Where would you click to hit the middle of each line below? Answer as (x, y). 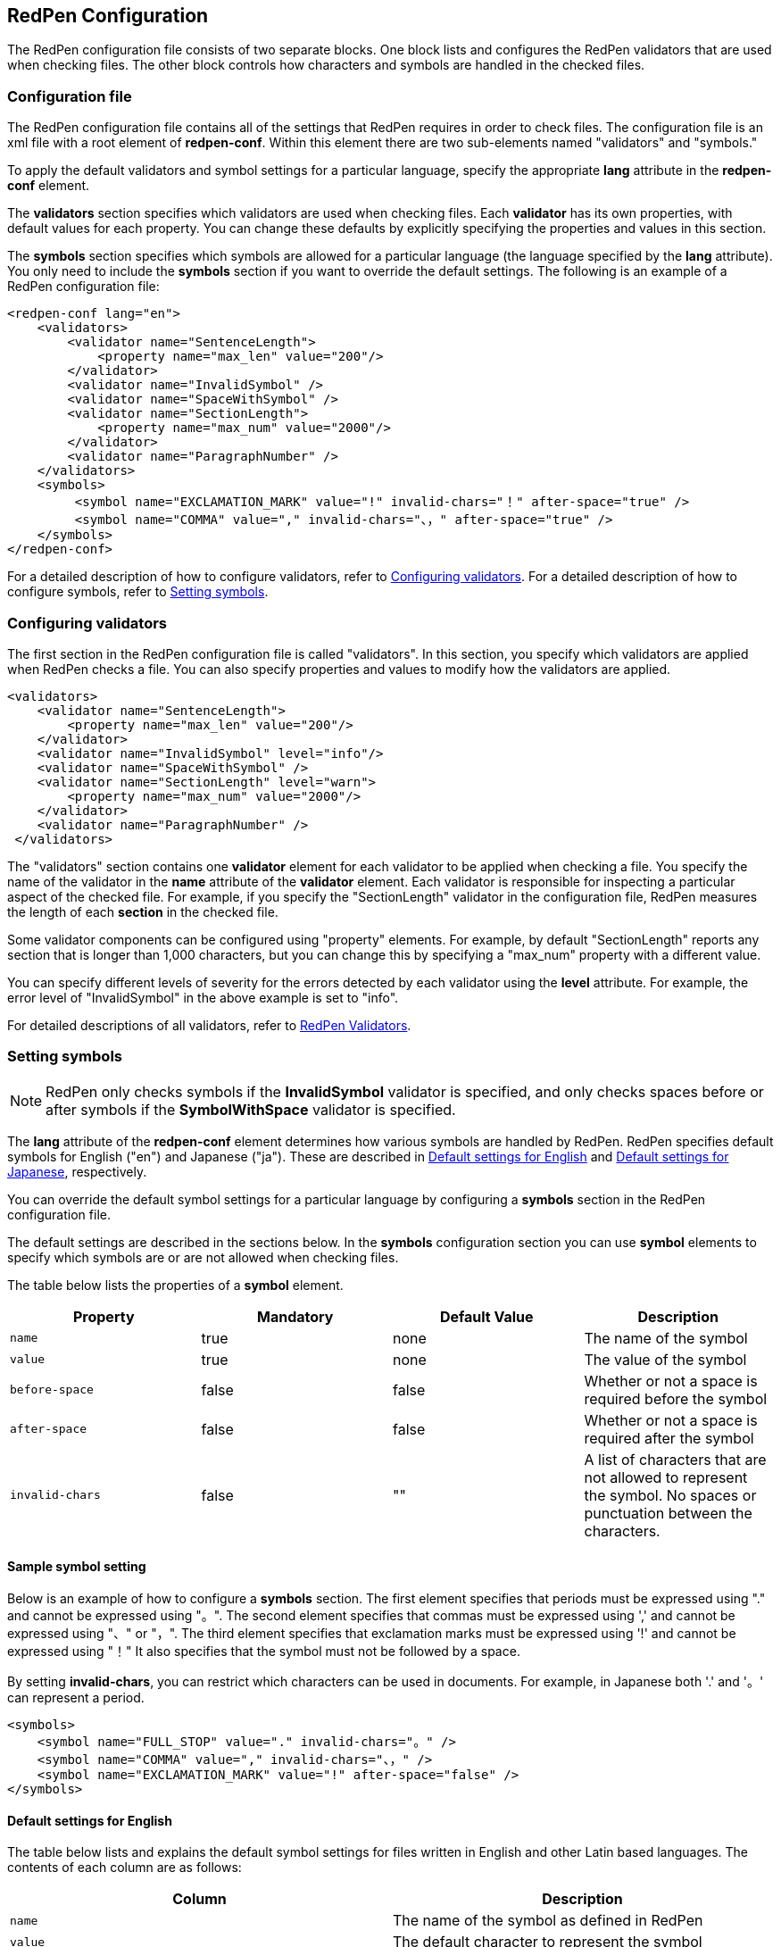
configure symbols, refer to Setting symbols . (138, 592)
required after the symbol (669, 1438)
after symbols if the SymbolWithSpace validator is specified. (251, 1109)
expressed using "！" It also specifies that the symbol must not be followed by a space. (264, 1651)
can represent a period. (76, 1697)
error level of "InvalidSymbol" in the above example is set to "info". (203, 997)
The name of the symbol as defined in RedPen (548, 1921)
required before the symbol (676, 1398)
